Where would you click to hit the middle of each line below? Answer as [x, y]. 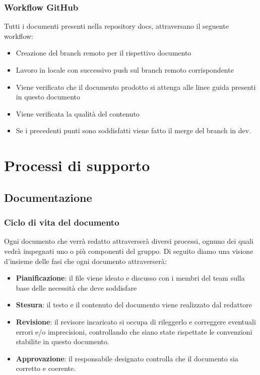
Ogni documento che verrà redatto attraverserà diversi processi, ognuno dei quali [129, 241]
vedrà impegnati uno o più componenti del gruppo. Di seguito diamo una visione [129, 251]
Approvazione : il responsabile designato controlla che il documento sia [127, 358]
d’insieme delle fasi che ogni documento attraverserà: [85, 261]
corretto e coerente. [46, 368]
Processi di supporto [77, 165]
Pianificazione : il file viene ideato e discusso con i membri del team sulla [130, 278]
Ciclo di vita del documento [62, 222]
